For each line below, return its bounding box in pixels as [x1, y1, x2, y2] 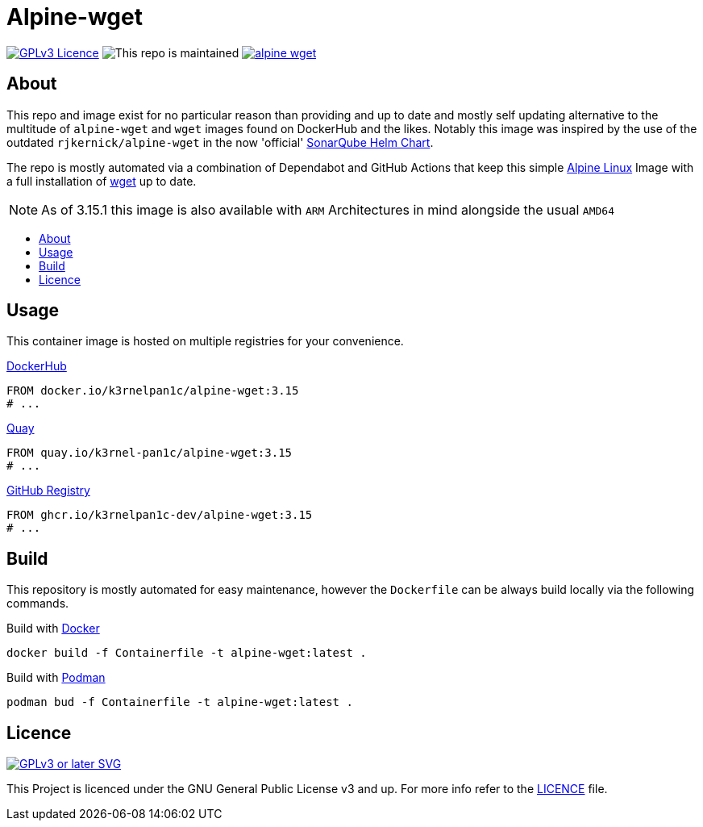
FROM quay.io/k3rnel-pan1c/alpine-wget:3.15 [6, 446, 293, 460]
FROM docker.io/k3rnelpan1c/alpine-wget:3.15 [6, 384, 299, 398]
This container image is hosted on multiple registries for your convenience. [6, 334, 404, 349]
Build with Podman [6, 670, 106, 685]
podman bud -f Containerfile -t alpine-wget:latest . [6, 695, 353, 709]
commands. [6, 596, 69, 611]
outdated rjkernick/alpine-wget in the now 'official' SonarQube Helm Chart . [6, 135, 434, 149]
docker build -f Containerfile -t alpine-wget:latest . [6, 646, 367, 660]
